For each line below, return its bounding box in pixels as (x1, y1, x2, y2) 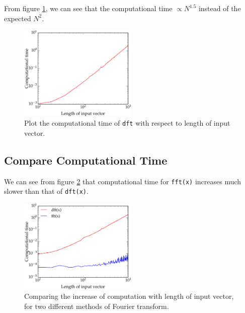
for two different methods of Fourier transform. (24, 300, 169, 311)
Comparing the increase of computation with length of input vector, (24, 291, 234, 301)
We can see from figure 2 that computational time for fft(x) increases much (4, 176, 241, 186)
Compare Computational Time (4, 152, 168, 168)
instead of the (198, 3, 241, 13)
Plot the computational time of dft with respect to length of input (24, 118, 230, 128)
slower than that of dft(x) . (4, 186, 89, 196)
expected (4, 13, 31, 23)
